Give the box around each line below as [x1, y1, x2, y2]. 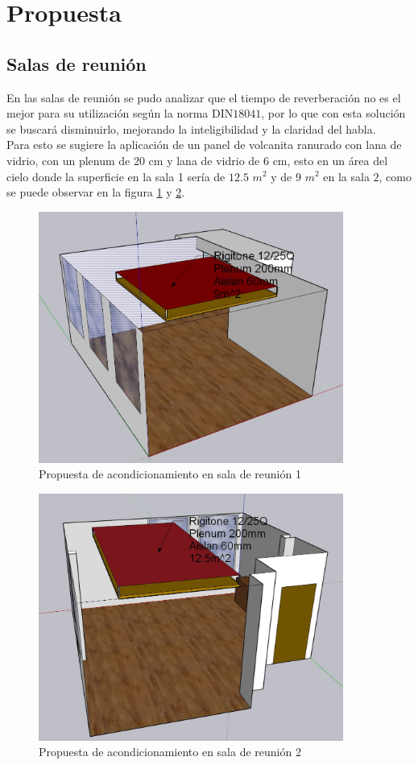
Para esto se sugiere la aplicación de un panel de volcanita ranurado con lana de [6, 136, 402, 153]
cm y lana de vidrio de [148, 151, 260, 168]
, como [379, 167, 412, 184]
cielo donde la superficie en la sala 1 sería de [6, 167, 226, 184]
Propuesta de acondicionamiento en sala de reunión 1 [39, 465, 301, 482]
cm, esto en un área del [272, 151, 388, 168]
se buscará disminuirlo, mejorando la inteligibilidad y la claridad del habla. [6, 120, 376, 137]
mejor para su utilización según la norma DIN [6, 105, 234, 122]
